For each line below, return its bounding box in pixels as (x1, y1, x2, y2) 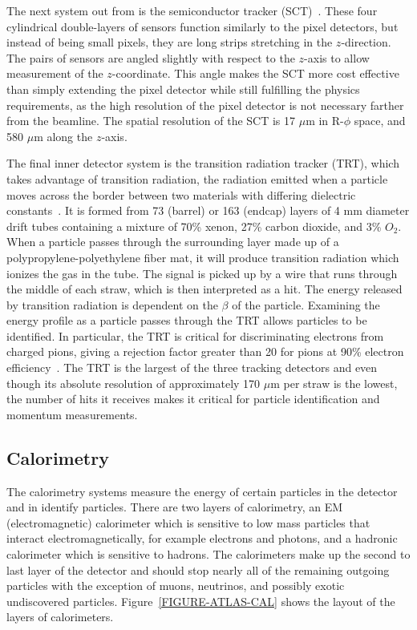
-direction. (341, 34, 391, 50)
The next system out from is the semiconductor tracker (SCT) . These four (6, 2, 378, 18)
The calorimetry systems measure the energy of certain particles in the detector (6, 483, 398, 499)
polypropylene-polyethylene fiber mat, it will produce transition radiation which (6, 248, 399, 265)
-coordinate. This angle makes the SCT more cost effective (111, 65, 399, 82)
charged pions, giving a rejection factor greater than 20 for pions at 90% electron (6, 343, 404, 360)
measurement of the (6, 65, 103, 82)
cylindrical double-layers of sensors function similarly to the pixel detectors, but (6, 18, 399, 34)
